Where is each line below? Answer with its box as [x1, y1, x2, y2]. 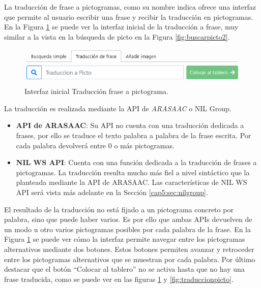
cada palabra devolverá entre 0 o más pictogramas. [16, 140, 175, 150]
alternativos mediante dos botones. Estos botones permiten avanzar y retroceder [4, 243, 254, 254]
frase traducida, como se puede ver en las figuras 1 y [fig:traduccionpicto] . [4, 273, 234, 284]
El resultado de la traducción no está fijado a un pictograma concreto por [4, 204, 234, 214]
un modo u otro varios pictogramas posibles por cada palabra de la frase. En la [4, 223, 251, 234]
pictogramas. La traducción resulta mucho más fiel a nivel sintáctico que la [16, 167, 250, 177]
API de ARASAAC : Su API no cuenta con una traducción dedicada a [16, 120, 244, 131]
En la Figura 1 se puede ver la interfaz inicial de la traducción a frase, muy [4, 21, 239, 32]
